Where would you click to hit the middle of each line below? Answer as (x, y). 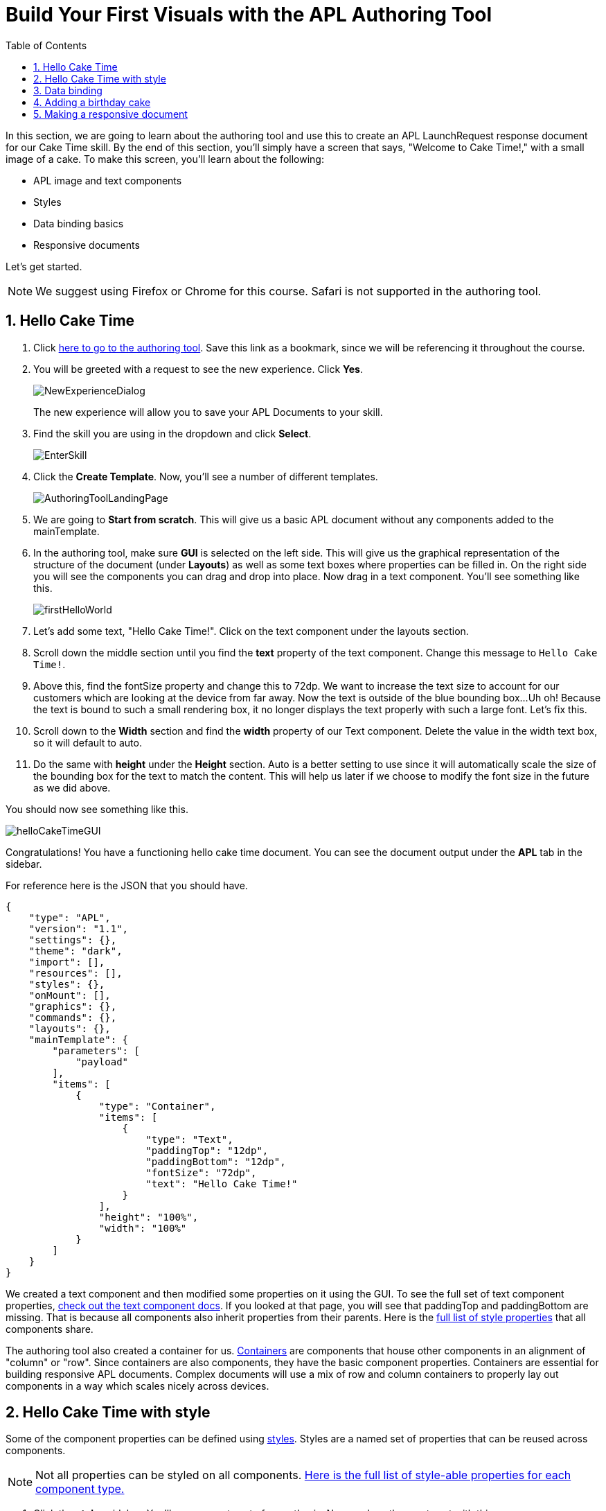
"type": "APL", (70, 917)
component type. (80, 1489)
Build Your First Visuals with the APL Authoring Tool (249, 15)
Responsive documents (87, 245)
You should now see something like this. (97, 809)
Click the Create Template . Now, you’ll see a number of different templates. (206, 476)
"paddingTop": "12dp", (207, 1150)
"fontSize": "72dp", (201, 1172)
